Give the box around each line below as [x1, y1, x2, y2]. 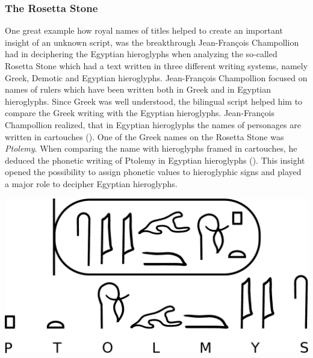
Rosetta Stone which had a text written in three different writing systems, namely [5, 60, 308, 72]
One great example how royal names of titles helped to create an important [5, 24, 283, 37]
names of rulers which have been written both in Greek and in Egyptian [5, 83, 271, 96]
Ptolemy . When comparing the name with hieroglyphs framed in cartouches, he [5, 142, 297, 155]
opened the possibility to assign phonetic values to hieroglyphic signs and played [5, 165, 302, 178]
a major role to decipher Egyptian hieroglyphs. [5, 177, 178, 190]
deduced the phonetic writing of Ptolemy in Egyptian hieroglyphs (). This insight [5, 153, 305, 166]
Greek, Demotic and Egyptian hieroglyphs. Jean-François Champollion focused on [5, 71, 308, 84]
